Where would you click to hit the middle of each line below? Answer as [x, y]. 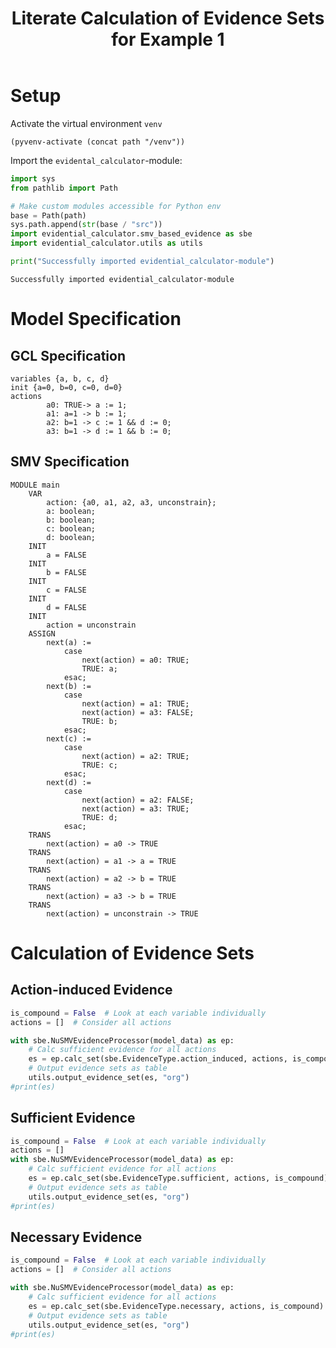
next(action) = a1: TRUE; [135, 703]
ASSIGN [42, 633]
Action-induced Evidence [91, 990]
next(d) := [69, 782]
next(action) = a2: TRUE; [135, 756]
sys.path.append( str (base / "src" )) [86, 225]
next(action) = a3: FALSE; [138, 712]
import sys [33, 178]
